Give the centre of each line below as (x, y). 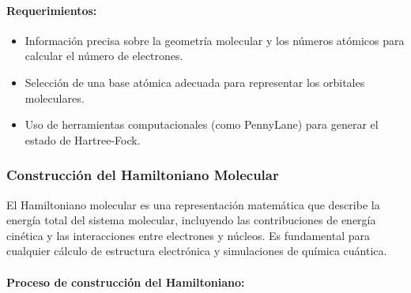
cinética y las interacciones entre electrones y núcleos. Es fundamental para (188, 235)
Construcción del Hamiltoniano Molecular (143, 175)
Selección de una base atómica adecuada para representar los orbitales (195, 82)
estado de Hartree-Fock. (83, 139)
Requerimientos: (52, 10)
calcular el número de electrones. (104, 56)
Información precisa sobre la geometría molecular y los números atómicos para (215, 40)
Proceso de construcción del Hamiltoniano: (126, 282)
